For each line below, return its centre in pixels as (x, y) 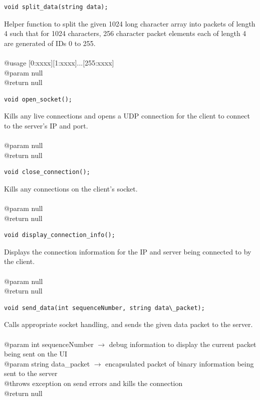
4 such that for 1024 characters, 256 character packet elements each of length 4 (125, 33)
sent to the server (31, 373)
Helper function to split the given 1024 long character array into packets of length (130, 23)
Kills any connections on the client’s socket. (71, 188)
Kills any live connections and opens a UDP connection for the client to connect (127, 116)
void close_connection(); (47, 172)
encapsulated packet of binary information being (180, 363)
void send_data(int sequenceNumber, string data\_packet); (104, 308)
